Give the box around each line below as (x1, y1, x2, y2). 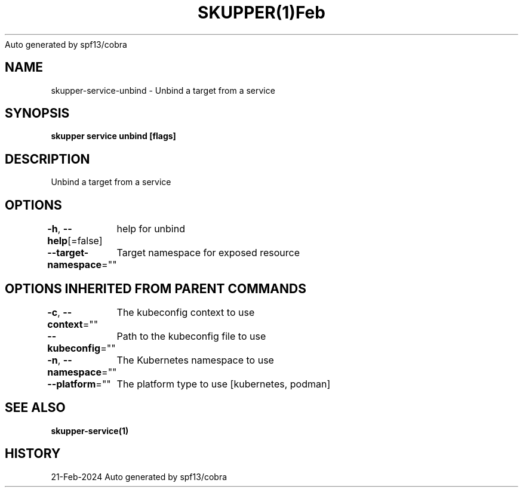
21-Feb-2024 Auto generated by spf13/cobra (51, 471, 227, 482)
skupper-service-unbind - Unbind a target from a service (51, 85, 275, 96)
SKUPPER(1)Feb (198, 2, 325, 23)
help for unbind (116, 223, 185, 235)
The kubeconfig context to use (116, 306, 255, 318)
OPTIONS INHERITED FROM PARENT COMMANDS (5, 281, 306, 296)
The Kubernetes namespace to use (116, 353, 274, 366)
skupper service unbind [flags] (51, 131, 176, 142)
